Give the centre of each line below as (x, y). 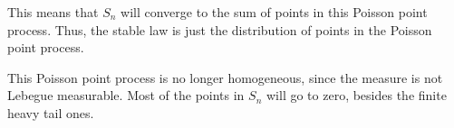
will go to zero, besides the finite (357, 95)
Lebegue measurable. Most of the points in (126, 95)
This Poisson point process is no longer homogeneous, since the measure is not (225, 77)
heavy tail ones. (51, 112)
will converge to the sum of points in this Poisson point (274, 12)
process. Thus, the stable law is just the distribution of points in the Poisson (220, 29)
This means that (53, 12)
